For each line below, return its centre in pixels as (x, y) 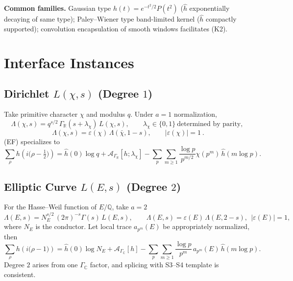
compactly (221, 19)
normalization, (195, 114)
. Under (142, 114)
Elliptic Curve (40, 186)
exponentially (209, 8)
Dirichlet (27, 93)
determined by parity (209, 124)
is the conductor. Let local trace (84, 226)
